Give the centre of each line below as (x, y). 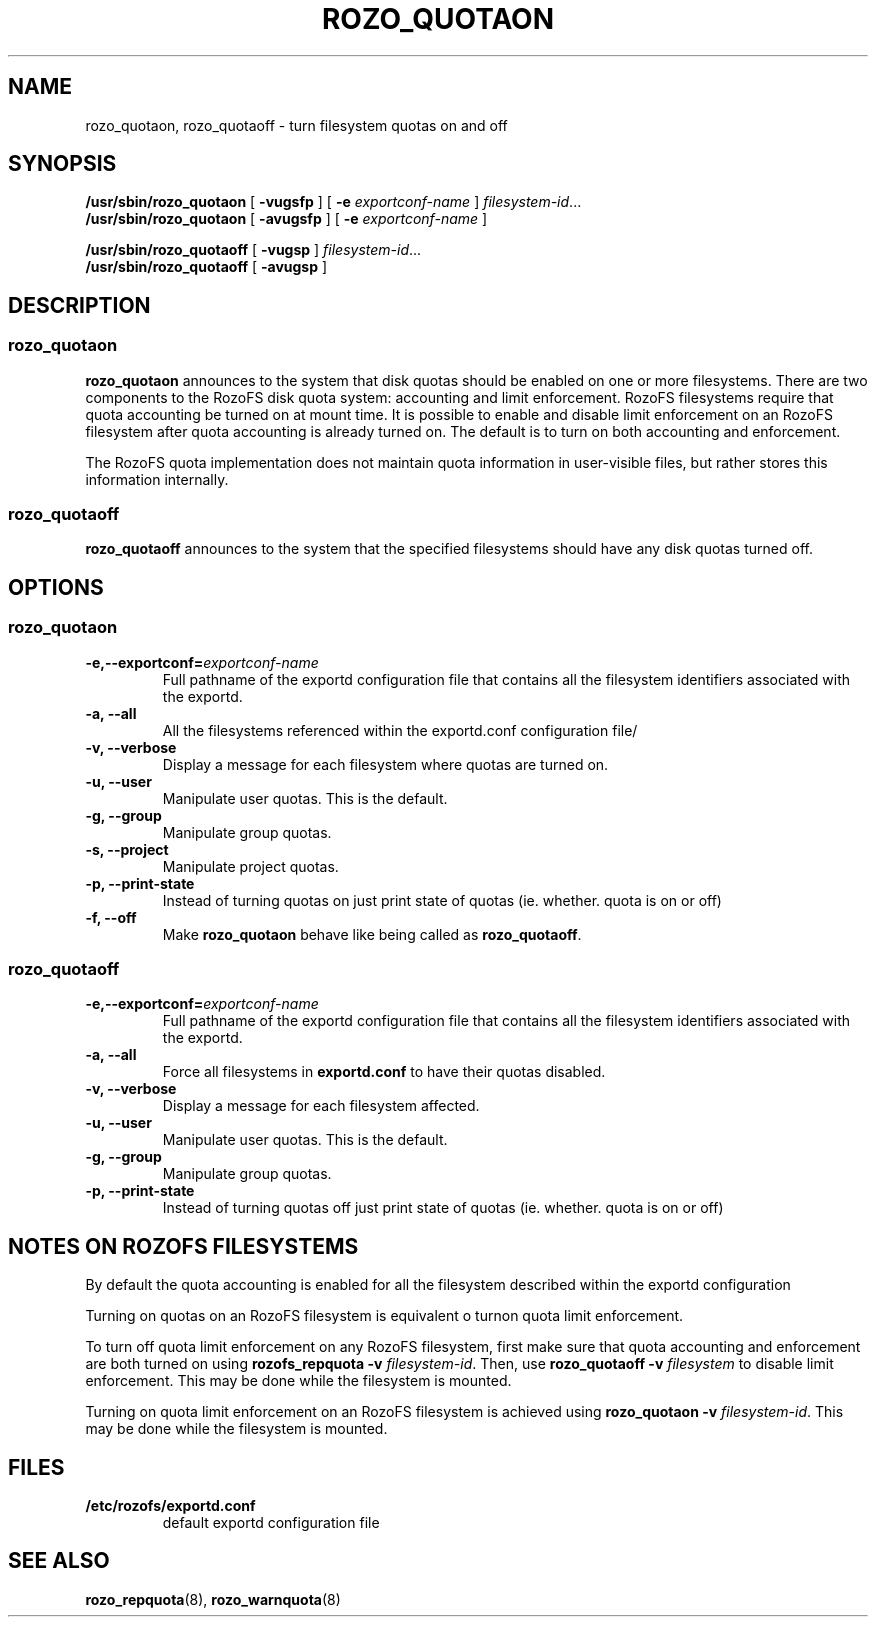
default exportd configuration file (271, 1523)
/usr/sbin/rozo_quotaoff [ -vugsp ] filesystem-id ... (253, 250)
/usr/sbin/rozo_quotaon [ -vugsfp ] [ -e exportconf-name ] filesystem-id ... (333, 202)
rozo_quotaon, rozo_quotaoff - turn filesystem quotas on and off (296, 125)
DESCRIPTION (79, 305)
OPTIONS (56, 587)
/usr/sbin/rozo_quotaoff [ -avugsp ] (206, 267)
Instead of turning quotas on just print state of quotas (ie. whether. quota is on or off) (442, 900)
